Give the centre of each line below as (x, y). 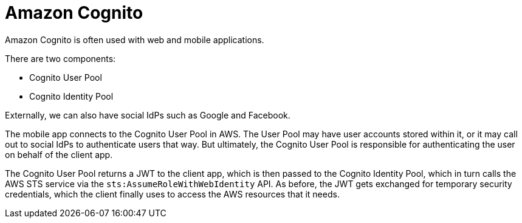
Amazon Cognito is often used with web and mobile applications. (135, 39)
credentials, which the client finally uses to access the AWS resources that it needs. (172, 194)
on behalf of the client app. (59, 154)
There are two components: (60, 58)
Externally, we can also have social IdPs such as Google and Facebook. (148, 115)
